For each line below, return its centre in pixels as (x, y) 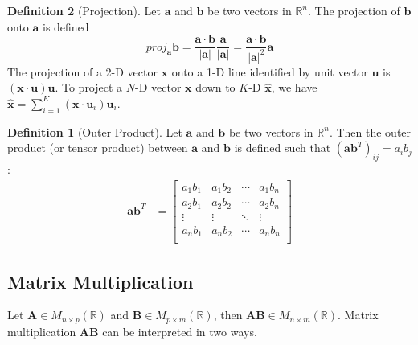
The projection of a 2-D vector (82, 71)
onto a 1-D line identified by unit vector (270, 71)
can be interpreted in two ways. (180, 331)
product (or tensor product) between (98, 148)
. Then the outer (370, 131)
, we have (294, 87)
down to (215, 87)
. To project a (89, 87)
